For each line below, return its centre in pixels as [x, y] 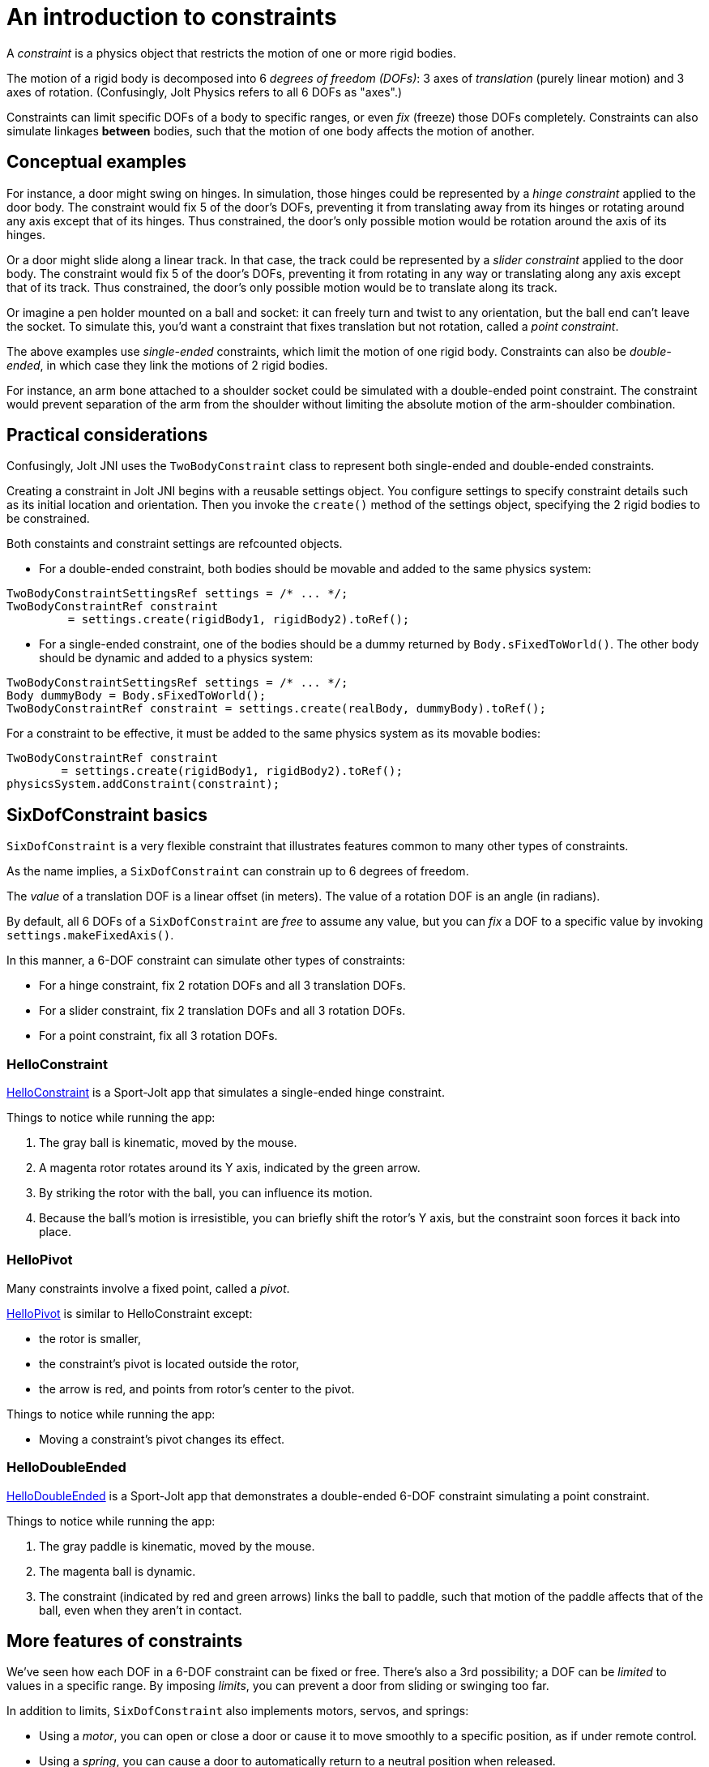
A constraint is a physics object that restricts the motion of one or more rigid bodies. [231, 53]
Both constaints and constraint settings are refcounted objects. [175, 544]
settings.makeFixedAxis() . [90, 935]
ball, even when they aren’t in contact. [141, 1610]
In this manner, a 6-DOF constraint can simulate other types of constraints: [206, 961]
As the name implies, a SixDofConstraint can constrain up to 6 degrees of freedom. [238, 871]
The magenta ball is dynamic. [117, 1571]
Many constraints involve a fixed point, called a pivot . [148, 1288]
